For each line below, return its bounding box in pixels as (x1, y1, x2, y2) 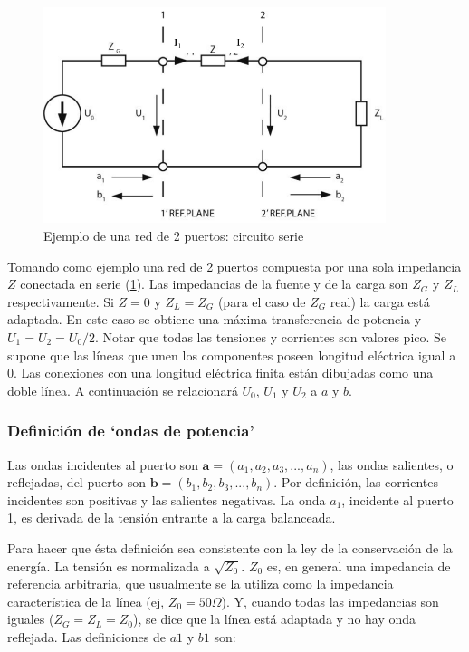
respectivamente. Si (7, 292, 114, 311)
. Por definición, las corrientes (273, 473, 438, 492)
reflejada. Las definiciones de (7, 627, 166, 646)
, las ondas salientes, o (330, 455, 454, 474)
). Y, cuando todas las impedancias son (221, 591, 439, 610)
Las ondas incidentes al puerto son (7, 455, 198, 474)
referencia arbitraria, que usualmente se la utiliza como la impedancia (7, 574, 394, 593)
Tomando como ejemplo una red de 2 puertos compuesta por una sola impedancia (7, 256, 462, 275)
